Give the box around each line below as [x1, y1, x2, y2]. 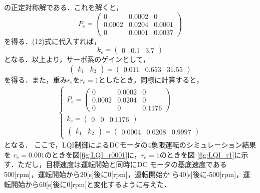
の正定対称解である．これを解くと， [4, 2, 123, 12]
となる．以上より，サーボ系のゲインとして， [4, 54, 150, 64]
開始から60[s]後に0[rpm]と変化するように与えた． [11, 178, 171, 189]
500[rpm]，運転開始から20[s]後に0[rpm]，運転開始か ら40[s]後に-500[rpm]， [4, 169, 243, 179]
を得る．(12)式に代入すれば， [4, 35, 101, 46]
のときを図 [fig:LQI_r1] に [159, 149, 241, 159]
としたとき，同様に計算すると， [98, 74, 203, 84]
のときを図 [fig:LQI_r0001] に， [44, 149, 141, 159]
